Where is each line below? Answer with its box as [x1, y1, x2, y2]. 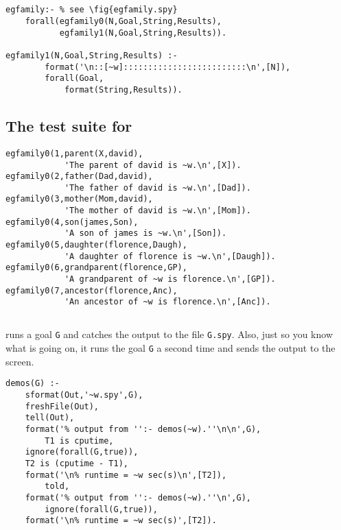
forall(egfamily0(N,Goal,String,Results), [25, 16, 222, 27]
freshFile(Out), [25, 401, 99, 411]
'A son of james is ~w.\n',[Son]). [64, 228, 227, 239]
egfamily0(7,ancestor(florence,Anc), [5, 285, 178, 296]
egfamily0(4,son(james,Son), [5, 217, 139, 227]
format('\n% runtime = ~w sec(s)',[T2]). [25, 516, 217, 526]
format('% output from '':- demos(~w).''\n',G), [25, 492, 251, 503]
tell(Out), [25, 413, 75, 423]
